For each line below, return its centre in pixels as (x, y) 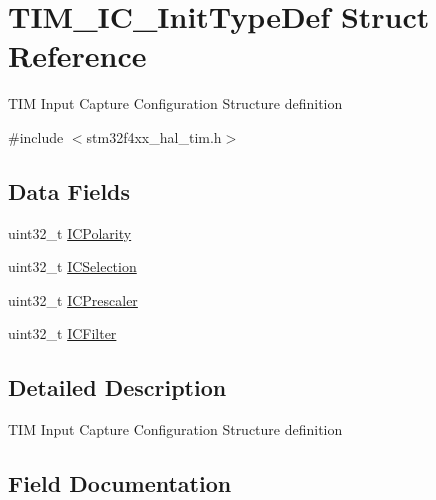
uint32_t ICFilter (62, 333)
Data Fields (69, 190)
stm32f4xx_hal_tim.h (154, 136)
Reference (77, 55)
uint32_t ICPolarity (70, 232)
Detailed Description (117, 387)
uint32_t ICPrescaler (73, 299)
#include (36, 136)
